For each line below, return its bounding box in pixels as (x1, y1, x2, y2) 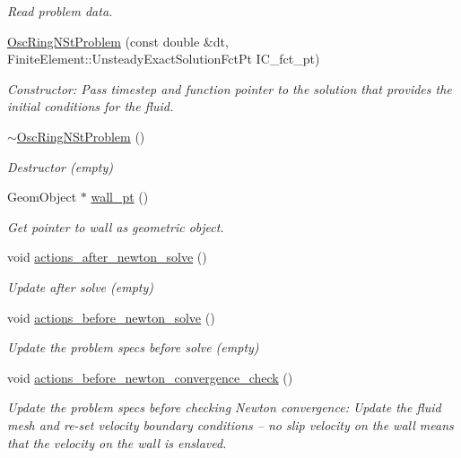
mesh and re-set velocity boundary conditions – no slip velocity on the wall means (7, 415, 454, 434)
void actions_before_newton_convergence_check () (7, 367, 293, 386)
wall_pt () (91, 187, 149, 206)
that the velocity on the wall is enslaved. (7, 433, 227, 452)
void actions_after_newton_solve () (7, 247, 207, 266)
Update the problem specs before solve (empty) (7, 338, 259, 357)
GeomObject (7, 187, 77, 206)
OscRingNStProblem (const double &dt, (7, 31, 229, 50)
